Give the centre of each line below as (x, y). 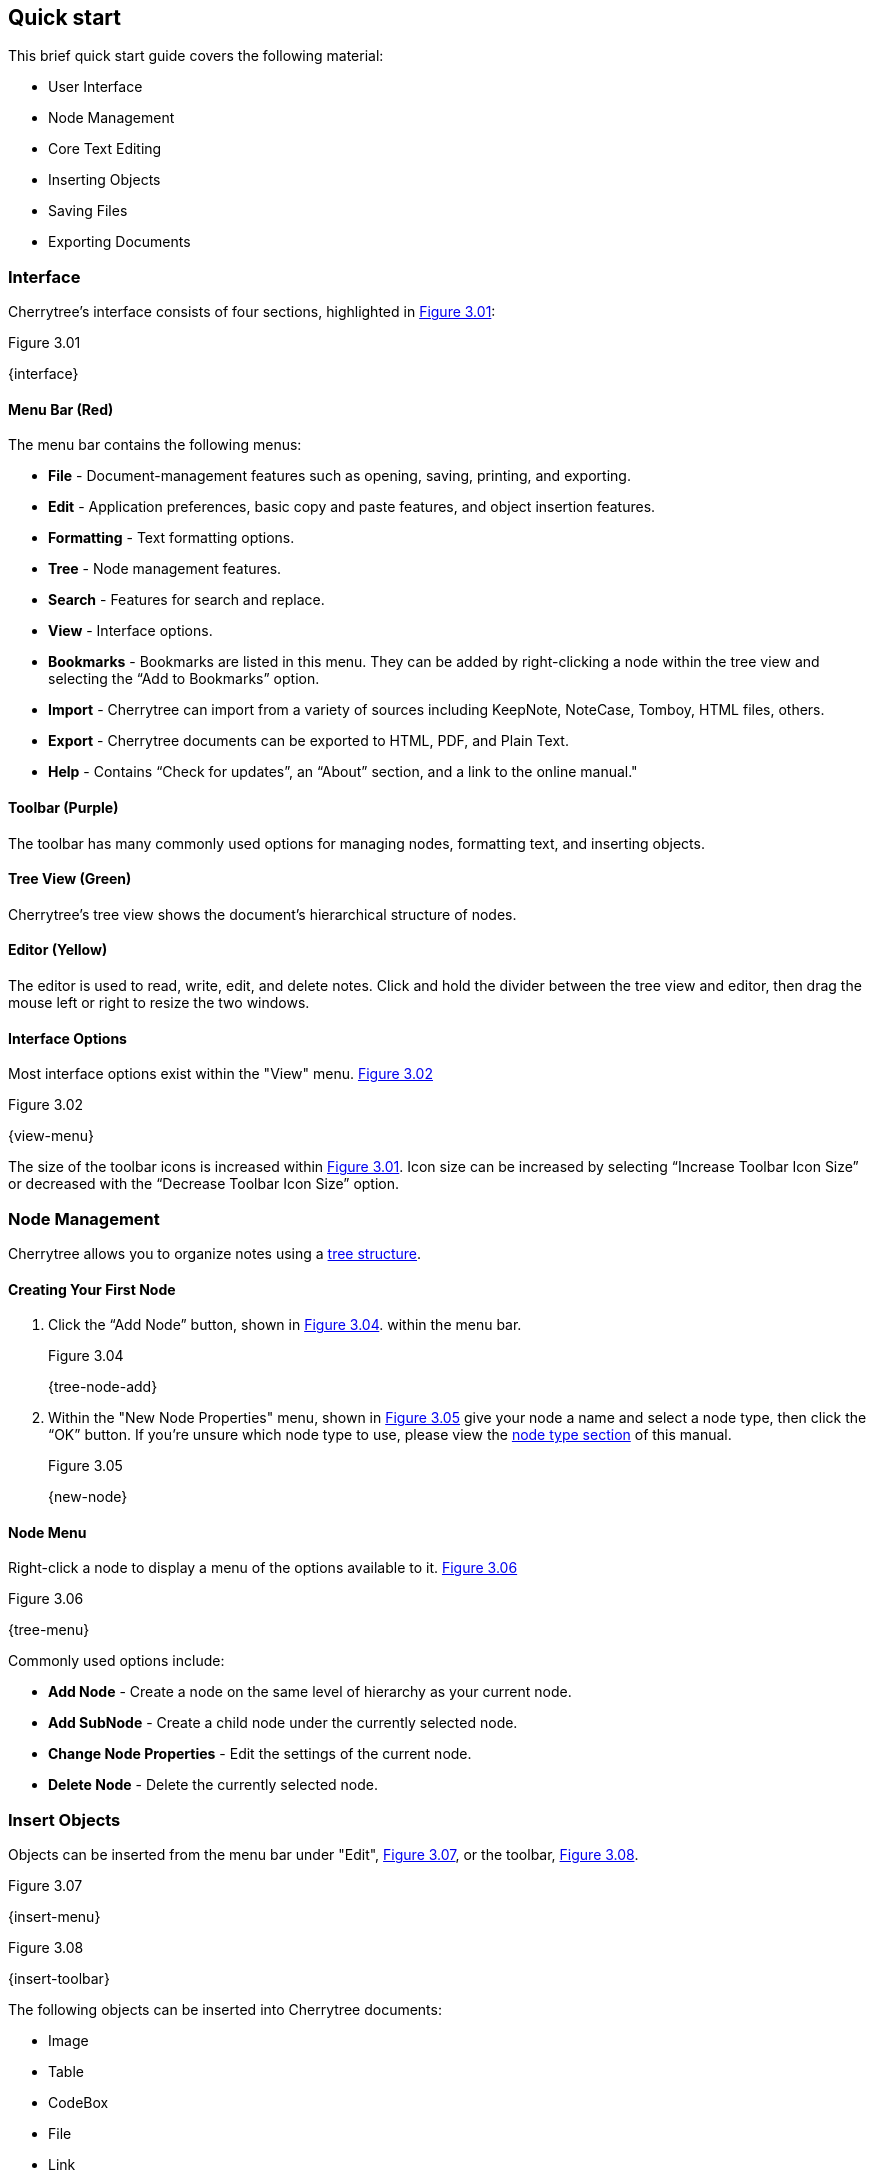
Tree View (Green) (70, 879)
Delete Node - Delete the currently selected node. (213, 1785)
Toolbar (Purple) (63, 807)
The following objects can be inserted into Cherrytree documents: (225, 2010)
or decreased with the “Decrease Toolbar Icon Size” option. (204, 1184)
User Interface (95, 87)
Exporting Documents (119, 242)
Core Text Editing (105, 149)
